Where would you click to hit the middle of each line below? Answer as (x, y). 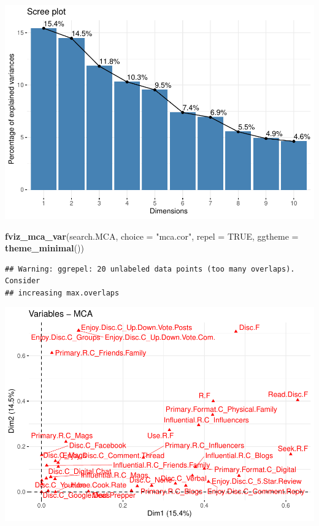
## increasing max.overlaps (62, 293)
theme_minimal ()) (44, 248)
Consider (23, 281)
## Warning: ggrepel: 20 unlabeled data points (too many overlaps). (150, 269)
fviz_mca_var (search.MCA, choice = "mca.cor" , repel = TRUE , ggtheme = (152, 236)
